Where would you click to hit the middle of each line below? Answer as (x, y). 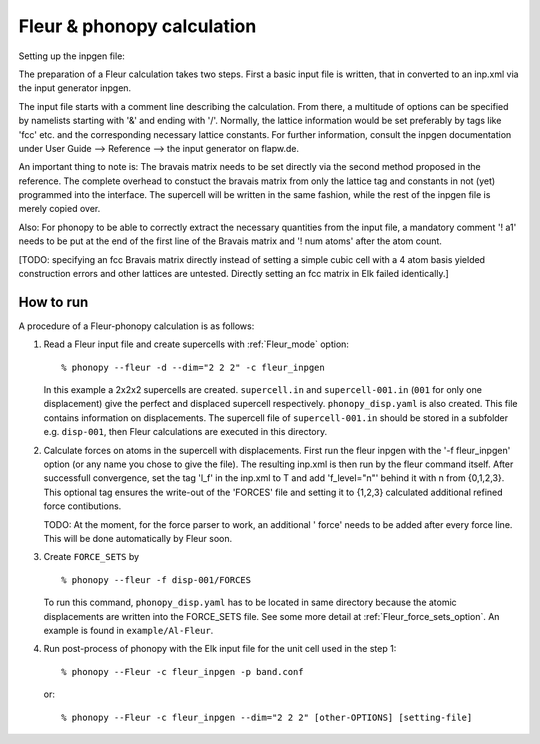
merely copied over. (59, 209)
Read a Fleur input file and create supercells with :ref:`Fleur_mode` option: (196, 344)
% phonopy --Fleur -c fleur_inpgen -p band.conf (182, 671)
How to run (53, 301)
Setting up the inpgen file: (71, 56)
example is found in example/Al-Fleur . (128, 630)
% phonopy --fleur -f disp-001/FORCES (156, 579)
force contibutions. (82, 506)
